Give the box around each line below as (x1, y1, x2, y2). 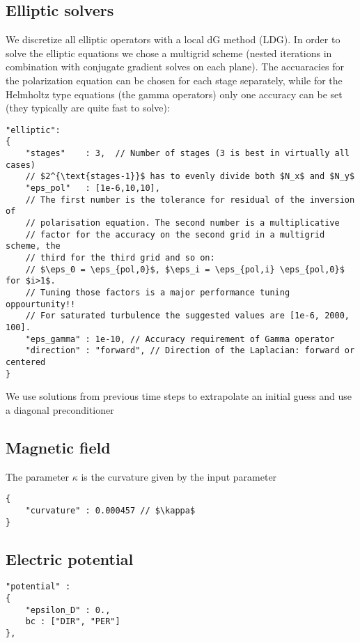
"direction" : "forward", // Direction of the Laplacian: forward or (25, 346, 355, 356)
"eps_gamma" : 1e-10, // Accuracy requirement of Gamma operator (25, 334, 335, 344)
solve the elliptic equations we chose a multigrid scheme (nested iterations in (6, 45, 332, 60)
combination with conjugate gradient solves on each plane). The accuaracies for (6, 59, 345, 74)
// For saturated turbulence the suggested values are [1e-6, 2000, (25, 311, 350, 321)
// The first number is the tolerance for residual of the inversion (25, 194, 355, 205)
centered (6, 357, 46, 367)
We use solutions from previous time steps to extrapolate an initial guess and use (6, 389, 352, 403)
